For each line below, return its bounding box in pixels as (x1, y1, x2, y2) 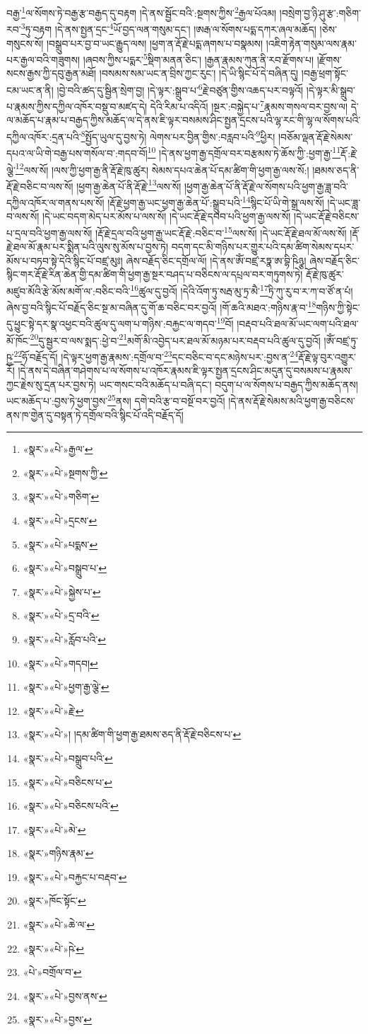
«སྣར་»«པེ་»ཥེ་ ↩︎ (23, 941, 85, 955)
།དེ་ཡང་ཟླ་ (327, 195, 361, 209)
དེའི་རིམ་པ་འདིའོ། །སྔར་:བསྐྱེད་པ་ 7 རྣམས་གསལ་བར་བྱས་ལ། (150, 97, 348, 113)
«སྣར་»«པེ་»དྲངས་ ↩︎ (23, 512, 97, 527)
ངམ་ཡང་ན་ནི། (6, 82, 54, 97)
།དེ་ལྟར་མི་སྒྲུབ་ (306, 82, 355, 97)
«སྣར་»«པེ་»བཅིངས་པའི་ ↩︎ (23, 798, 119, 813)
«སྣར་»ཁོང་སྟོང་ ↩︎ (23, 893, 86, 908)
